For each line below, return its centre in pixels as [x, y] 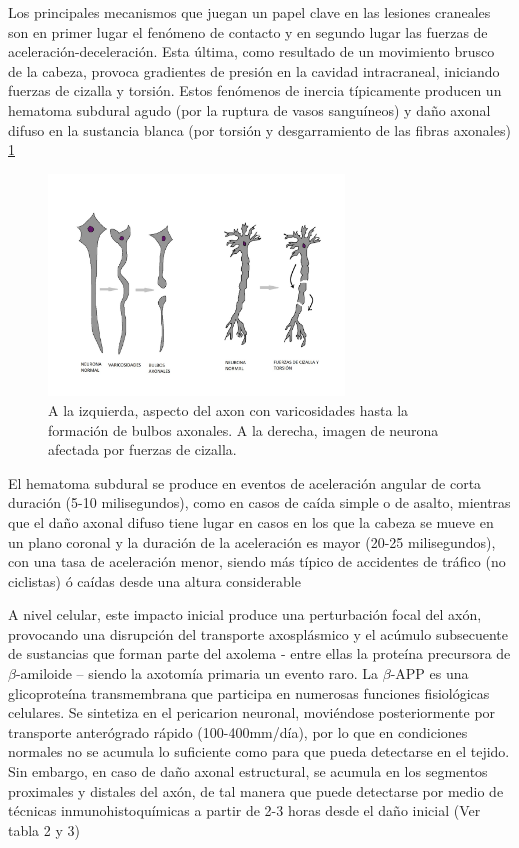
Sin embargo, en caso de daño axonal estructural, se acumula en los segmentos [248, 771]
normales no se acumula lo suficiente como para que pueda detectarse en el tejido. [259, 751]
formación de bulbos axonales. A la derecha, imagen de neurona [243, 429]
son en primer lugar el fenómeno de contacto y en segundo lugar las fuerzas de [248, 31]
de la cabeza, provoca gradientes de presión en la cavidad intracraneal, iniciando [254, 70]
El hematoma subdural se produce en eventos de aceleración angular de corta [245, 482]
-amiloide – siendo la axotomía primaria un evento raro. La [197, 673]
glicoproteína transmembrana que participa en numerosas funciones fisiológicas [249, 692]
